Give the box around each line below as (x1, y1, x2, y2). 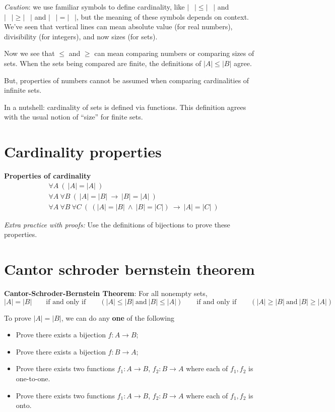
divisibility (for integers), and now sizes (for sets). (4, 31, 158, 41)
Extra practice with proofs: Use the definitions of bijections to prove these (4, 219, 230, 229)
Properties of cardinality (4, 170, 91, 181)
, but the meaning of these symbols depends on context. (76, 11, 249, 22)
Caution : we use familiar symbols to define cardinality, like (4, 2, 185, 12)
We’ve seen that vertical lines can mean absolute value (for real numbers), (4, 21, 233, 32)
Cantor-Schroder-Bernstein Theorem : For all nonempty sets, (4, 288, 208, 299)
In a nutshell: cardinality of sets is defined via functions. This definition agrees (4, 101, 246, 112)
